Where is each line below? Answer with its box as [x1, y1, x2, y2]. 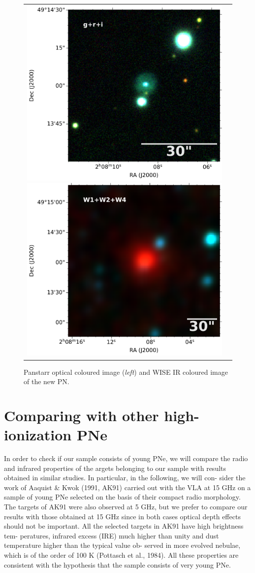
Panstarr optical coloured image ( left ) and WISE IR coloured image [24, 366, 228, 377]
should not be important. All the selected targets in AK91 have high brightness [4, 521, 244, 531]
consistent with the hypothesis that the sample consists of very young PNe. [4, 559, 231, 570]
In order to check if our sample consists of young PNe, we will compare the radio [4, 453, 248, 464]
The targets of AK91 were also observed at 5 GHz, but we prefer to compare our [4, 501, 248, 512]
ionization [4, 425, 72, 445]
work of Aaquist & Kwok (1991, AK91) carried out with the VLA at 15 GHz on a [4, 482, 251, 492]
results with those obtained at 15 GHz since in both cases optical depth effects [4, 511, 241, 521]
